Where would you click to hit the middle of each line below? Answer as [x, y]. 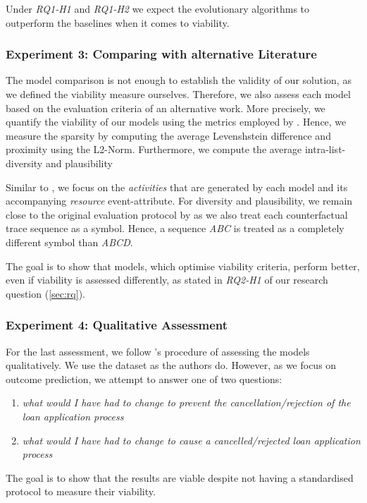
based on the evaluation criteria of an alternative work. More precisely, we [166, 108]
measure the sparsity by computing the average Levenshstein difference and [168, 135]
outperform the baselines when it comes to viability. [118, 22]
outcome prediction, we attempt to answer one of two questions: [144, 378]
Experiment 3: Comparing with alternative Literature [161, 54]
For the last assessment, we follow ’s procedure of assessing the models [158, 351]
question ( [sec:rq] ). [45, 293]
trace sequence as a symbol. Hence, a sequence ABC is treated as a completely [175, 228]
